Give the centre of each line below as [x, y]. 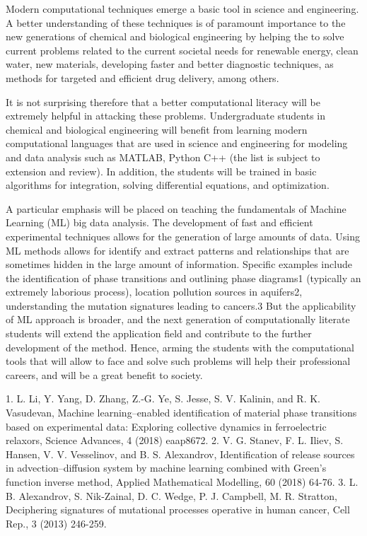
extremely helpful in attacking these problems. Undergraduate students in [165, 116]
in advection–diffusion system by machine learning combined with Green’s [166, 468]
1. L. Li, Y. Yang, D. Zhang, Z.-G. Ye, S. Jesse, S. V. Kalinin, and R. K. [163, 398]
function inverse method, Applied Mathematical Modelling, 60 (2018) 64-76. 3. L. [182, 482]
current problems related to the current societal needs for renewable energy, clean [182, 50]
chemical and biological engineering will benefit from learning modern [157, 129]
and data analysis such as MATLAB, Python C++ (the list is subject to [163, 157]
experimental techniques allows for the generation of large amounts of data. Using [183, 236]
